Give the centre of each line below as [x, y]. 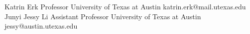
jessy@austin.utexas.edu [41, 26]
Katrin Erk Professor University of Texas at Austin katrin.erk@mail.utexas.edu [125, 6]
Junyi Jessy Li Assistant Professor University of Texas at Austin [103, 16]
